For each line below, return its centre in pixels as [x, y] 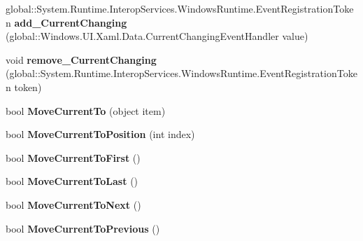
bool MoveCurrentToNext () [73, 204]
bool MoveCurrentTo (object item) [86, 110]
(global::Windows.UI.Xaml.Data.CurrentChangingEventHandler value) [157, 36]
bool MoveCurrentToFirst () [73, 157]
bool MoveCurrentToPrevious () [83, 228]
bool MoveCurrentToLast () [72, 181]
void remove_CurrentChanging [81, 59]
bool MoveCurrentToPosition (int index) [100, 134]
